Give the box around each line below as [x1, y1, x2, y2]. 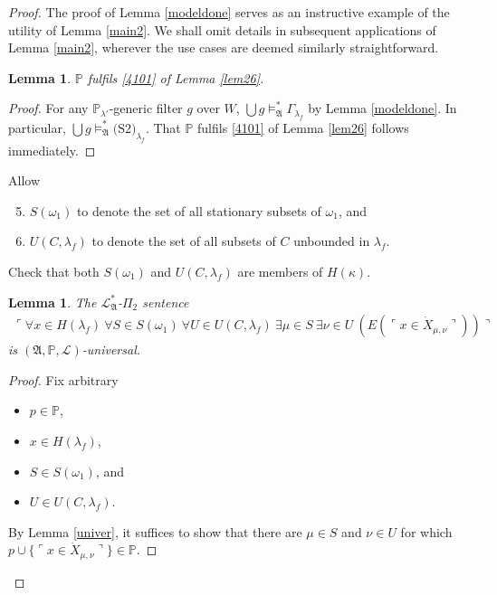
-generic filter [109, 99, 183, 118]
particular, [8, 118, 66, 137]
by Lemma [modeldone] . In [308, 99, 457, 118]
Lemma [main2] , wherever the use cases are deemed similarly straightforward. [8, 38, 439, 57]
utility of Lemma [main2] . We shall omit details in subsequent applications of [8, 20, 436, 39]
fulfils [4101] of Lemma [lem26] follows [197, 118, 409, 137]
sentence [142, 292, 189, 311]
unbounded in [293, 231, 370, 250]
